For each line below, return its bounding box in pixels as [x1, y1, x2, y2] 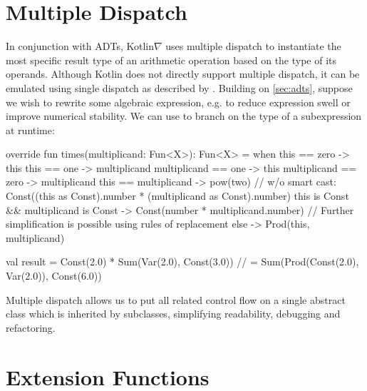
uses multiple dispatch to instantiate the [165, 39, 341, 54]
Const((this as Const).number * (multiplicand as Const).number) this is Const [6, 188, 349, 203]
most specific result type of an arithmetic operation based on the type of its [6, 52, 337, 67]
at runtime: [6, 122, 55, 137]
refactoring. [6, 320, 56, 335]
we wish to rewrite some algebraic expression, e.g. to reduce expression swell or [6, 94, 351, 109]
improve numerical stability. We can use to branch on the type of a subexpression [6, 108, 362, 123]
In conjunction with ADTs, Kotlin [6, 39, 154, 54]
